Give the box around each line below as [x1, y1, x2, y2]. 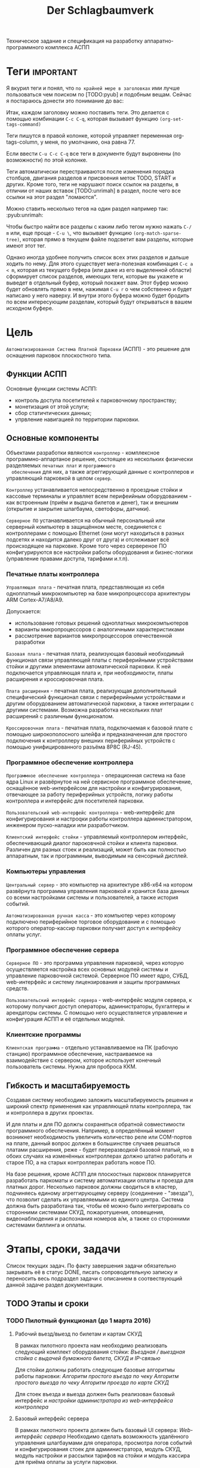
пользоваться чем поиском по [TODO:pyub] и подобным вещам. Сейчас [6, 91, 192, 98]
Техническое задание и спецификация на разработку [6, 37, 143, 45]
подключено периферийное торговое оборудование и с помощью [6, 918, 176, 925]
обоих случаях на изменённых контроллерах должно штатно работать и [6, 1152, 192, 1160]
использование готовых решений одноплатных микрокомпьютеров [14, 619, 189, 626]
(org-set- [159, 116, 184, 123]
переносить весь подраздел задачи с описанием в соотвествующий [6, 1275, 183, 1282]
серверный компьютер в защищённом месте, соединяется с [6, 523, 162, 530]
